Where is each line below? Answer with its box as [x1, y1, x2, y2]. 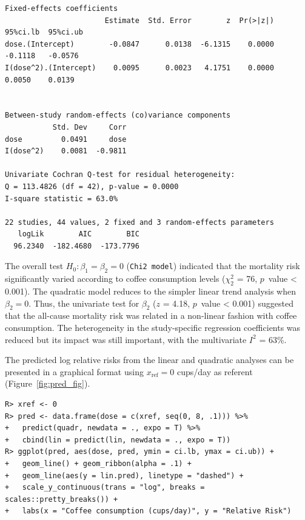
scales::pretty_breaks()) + [5, 495, 118, 504]
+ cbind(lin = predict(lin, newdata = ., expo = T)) [5, 435, 231, 444]
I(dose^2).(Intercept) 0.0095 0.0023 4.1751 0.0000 [5, 63, 274, 72]
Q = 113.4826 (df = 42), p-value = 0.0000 [5, 182, 179, 191]
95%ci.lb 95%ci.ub [5, 28, 83, 37]
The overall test [5, 259, 64, 272]
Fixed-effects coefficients [5, 4, 118, 13]
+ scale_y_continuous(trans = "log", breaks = [5, 483, 205, 492]
